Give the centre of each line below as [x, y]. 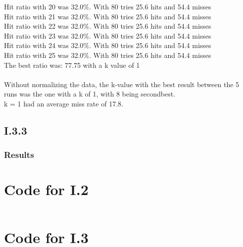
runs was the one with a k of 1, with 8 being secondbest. [90, 94]
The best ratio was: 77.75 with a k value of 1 [72, 65]
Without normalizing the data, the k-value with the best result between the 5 [122, 84]
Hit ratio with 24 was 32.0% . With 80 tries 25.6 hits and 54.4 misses [108, 45]
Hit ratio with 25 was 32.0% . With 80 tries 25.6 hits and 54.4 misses [108, 55]
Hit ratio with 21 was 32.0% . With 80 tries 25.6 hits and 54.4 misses [108, 16]
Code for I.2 [46, 189]
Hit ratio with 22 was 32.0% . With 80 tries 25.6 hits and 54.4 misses [108, 26]
